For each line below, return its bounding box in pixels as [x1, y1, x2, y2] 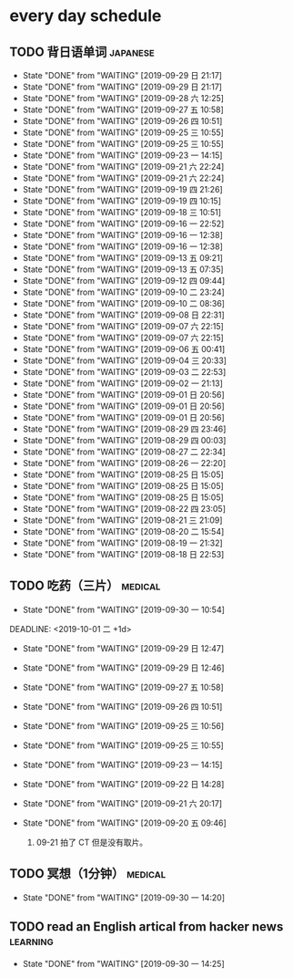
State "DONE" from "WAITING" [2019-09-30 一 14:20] [22, 891, 226, 903]
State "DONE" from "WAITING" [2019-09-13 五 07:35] [22, 264, 225, 275]
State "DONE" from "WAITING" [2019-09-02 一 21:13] [22, 378, 223, 389]
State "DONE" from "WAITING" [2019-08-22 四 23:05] [22, 504, 226, 514]
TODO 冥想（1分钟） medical [9, 866, 167, 881]
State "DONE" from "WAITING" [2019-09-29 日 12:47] [22, 642, 225, 653]
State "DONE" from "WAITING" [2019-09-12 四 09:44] [22, 276, 226, 286]
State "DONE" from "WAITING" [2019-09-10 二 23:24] [22, 286, 225, 297]
